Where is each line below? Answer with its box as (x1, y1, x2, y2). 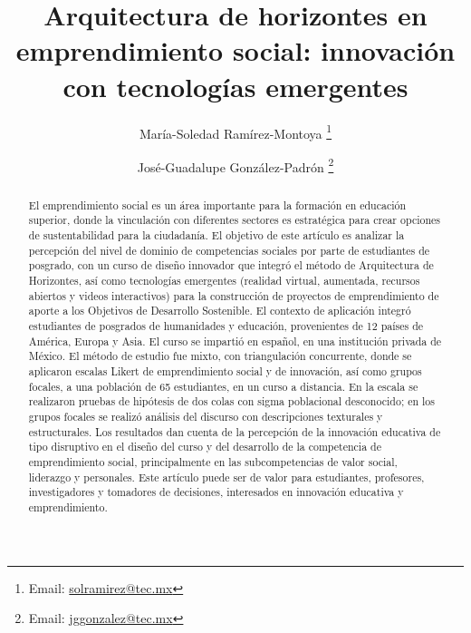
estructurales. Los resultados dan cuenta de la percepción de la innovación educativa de (28, 424, 441, 439)
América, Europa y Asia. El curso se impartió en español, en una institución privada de (28, 333, 442, 348)
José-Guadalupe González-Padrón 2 (137, 154, 334, 176)
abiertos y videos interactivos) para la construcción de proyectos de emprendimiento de (28, 287, 439, 303)
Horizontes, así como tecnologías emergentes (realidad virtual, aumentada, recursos (28, 273, 420, 288)
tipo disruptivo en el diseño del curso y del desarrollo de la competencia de (28, 439, 381, 454)
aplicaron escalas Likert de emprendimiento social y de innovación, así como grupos (28, 364, 422, 379)
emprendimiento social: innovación (15, 32, 456, 69)
